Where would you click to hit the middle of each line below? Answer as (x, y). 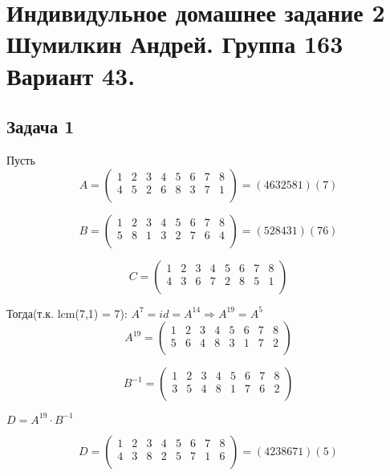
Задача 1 (41, 126)
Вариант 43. (71, 75)
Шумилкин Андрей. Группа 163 (175, 44)
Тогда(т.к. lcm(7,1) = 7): (67, 313)
